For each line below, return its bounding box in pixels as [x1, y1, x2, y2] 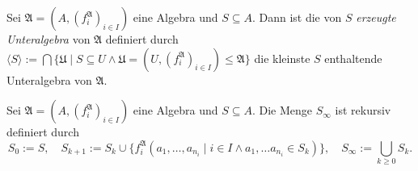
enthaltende [324, 49, 382, 66]
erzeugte [356, 9, 396, 25]
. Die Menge [251, 102, 313, 119]
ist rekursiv [335, 102, 391, 119]
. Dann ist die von [251, 9, 342, 25]
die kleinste [254, 49, 310, 66]
